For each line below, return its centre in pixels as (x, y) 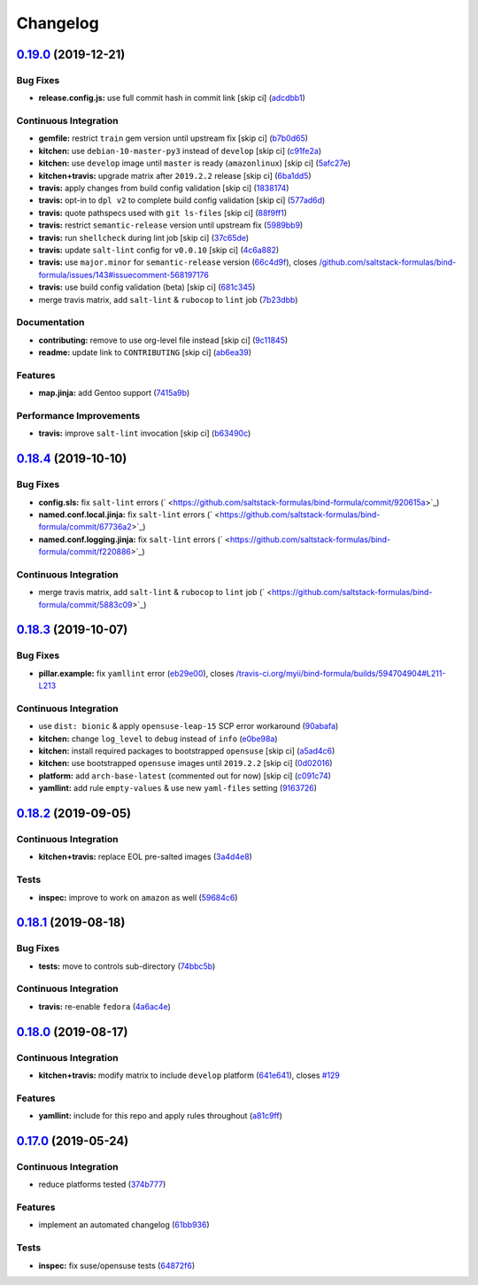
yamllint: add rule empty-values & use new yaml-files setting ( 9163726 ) (178, 788)
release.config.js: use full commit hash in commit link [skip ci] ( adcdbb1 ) (172, 98)
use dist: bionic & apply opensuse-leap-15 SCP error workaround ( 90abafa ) (189, 726)
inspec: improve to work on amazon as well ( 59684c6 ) (138, 897)
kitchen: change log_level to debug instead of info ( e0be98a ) (158, 739)
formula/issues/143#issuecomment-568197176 (124, 275)
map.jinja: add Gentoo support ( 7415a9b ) (114, 393)
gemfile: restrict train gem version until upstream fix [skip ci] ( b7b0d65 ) (173, 138)
